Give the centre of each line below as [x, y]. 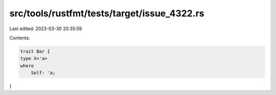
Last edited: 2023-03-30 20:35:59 [46, 29]
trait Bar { [35, 51]
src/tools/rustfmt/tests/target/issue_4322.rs [107, 13]
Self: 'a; [43, 73]
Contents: [20, 38]
